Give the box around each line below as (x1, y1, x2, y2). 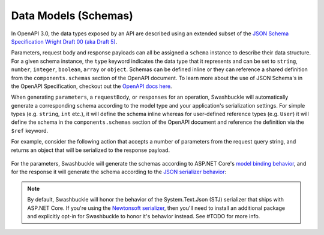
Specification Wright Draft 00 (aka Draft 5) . (11, 38, 118, 45)
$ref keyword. (11, 127, 49, 134)
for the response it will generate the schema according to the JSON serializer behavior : (11, 168, 227, 176)
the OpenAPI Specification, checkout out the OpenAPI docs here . (11, 83, 172, 90)
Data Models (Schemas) (11, 9, 133, 22)
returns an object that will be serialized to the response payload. (11, 147, 170, 154)
